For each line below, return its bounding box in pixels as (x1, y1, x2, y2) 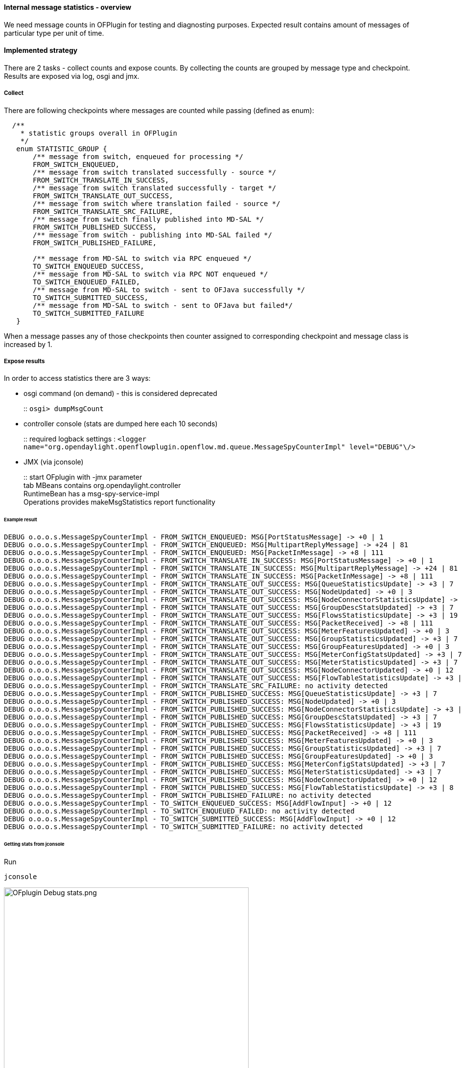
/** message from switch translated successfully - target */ (33, 184, 277, 192)
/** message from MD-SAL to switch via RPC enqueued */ (33, 254, 252, 262)
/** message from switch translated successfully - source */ (33, 168, 277, 176)
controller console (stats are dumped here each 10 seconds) (23, 419, 218, 428)
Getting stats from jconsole (4, 841, 65, 847)
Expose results (4, 358, 45, 365)
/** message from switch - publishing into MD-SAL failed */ (33, 231, 272, 239)
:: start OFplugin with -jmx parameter (23, 473, 142, 482)
